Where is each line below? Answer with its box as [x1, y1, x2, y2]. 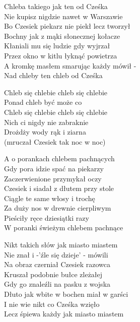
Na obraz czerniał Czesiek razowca [4, 259, 110, 270]
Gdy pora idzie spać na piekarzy [4, 163, 104, 173]
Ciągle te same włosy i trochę [4, 192, 95, 203]
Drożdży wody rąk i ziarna [4, 126, 86, 137]
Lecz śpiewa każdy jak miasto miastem [4, 308, 124, 319]
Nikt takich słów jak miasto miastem [4, 239, 118, 250]
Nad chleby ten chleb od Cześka [4, 70, 103, 81]
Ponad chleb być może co [4, 97, 82, 107]
